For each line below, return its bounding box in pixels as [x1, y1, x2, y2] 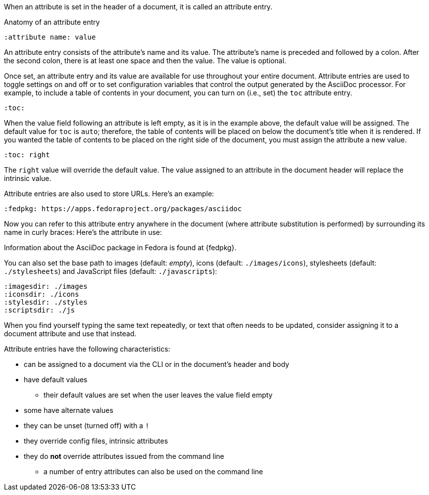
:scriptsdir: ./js [4, 306, 75, 314]
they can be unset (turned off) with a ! [24, 421, 149, 430]
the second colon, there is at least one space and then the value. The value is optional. [4, 56, 286, 65]
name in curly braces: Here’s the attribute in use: [4, 228, 162, 236]
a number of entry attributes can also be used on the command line [44, 467, 263, 476]
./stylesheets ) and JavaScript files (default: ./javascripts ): [4, 267, 217, 275]
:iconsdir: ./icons [4, 290, 79, 298]
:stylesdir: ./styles [4, 298, 88, 306]
